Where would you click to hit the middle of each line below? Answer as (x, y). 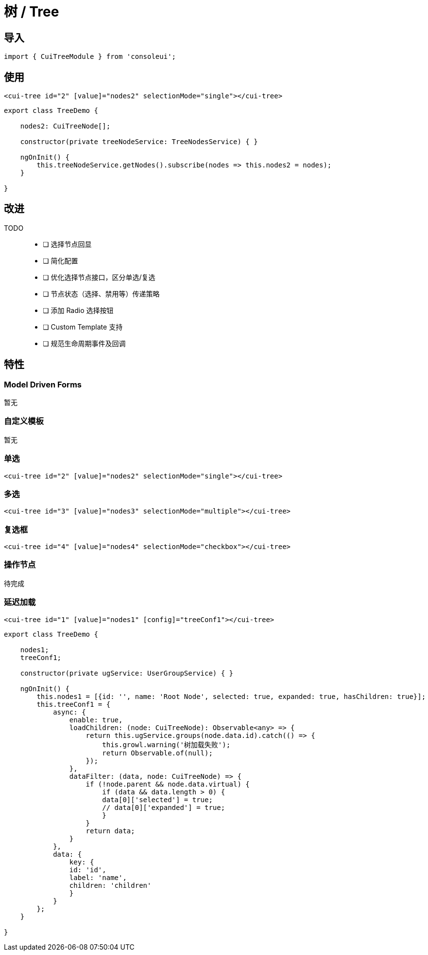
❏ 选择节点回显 (67, 244)
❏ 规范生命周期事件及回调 (84, 343)
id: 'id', (88, 870)
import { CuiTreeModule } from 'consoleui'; (90, 57)
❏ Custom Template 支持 (83, 327)
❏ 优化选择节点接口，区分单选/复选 (99, 277)
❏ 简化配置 (60, 260)
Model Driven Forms (43, 384)
